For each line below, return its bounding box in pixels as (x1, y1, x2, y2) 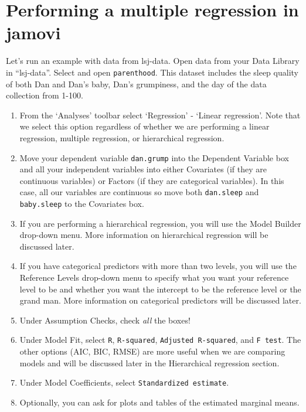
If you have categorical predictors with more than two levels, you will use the (19, 260, 297, 272)
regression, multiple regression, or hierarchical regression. (19, 131, 225, 144)
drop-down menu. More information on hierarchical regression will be (19, 229, 268, 241)
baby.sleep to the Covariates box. (19, 198, 144, 210)
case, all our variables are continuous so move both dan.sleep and (19, 186, 259, 198)
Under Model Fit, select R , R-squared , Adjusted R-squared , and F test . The (19, 333, 301, 346)
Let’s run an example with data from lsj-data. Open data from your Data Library (6, 55, 300, 67)
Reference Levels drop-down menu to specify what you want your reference (19, 271, 289, 284)
